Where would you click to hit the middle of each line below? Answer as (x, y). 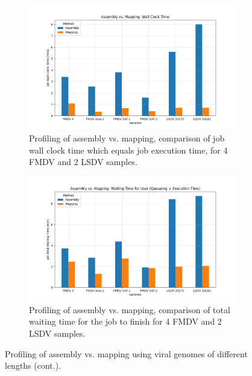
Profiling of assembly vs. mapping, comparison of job (127, 138)
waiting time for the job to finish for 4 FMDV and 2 (125, 321)
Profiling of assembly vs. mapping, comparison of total (130, 309)
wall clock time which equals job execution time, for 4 (128, 150)
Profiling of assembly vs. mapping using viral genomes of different (126, 353)
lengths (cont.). (33, 365)
